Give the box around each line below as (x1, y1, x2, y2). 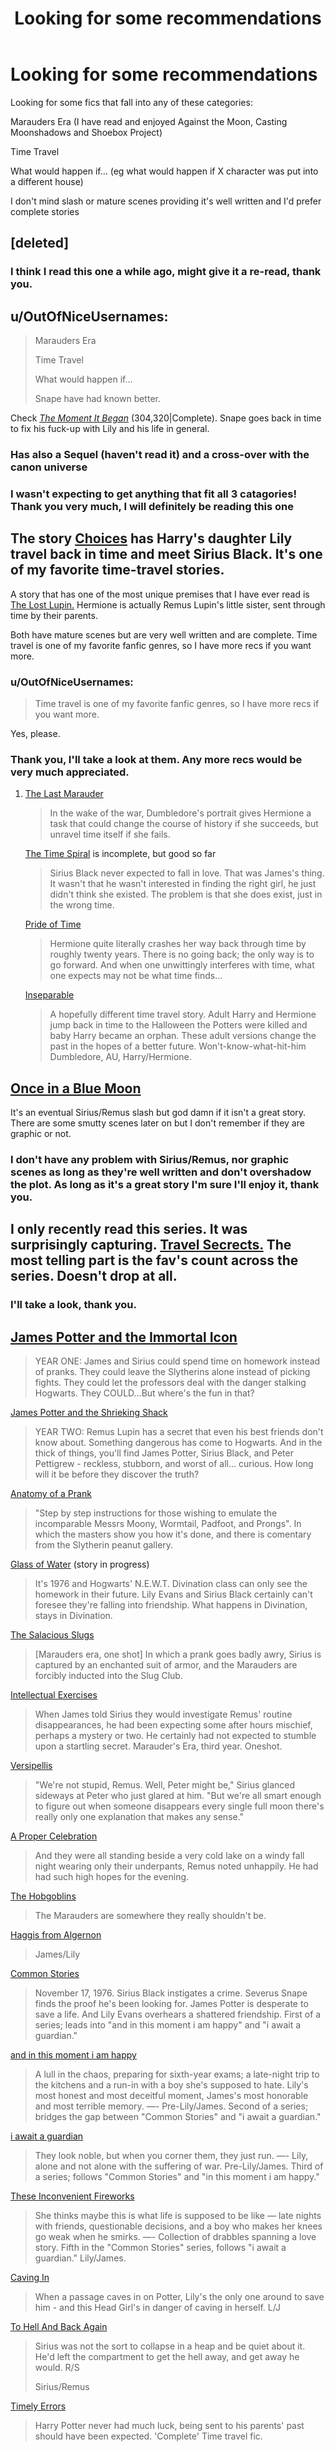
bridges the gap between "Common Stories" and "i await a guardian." (34, 2111, 322, 2123)
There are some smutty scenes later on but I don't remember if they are (10, 1117, 305, 1129)
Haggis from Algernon (10, 1929, 102, 1941)
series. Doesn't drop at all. (10, 1268, 178, 1285)
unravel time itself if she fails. (49, 828, 171, 841)
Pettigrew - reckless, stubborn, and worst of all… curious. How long (34, 1458, 314, 1470)
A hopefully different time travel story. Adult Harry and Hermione (49, 1008, 317, 1021)
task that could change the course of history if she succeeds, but (49, 818, 319, 830)
